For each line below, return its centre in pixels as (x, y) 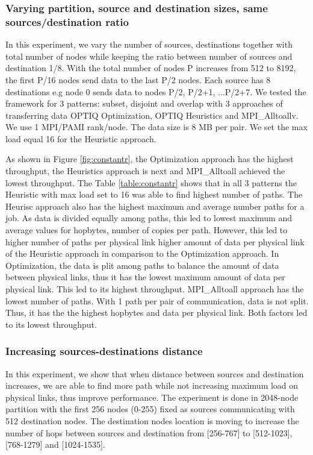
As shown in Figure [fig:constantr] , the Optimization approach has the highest (150, 159)
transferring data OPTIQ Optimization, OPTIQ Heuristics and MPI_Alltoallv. (152, 115)
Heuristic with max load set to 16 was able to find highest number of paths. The (154, 194)
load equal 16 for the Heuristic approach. (81, 138)
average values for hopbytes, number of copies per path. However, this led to (147, 230)
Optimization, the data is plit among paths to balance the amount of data (142, 265)
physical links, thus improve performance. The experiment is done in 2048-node (152, 397)
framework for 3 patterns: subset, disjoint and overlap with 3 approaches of (144, 103)
